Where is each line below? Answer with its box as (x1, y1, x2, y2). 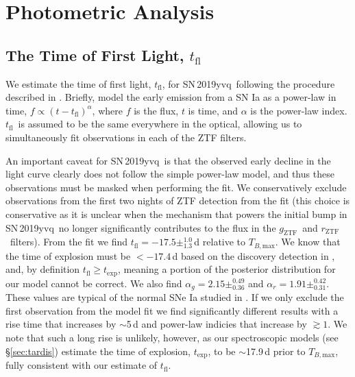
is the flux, (134, 103, 179, 117)
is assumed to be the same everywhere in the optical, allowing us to (18, 117, 302, 131)
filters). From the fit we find (10, 234, 128, 249)
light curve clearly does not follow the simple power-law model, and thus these (5, 167, 334, 181)
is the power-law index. (250, 103, 347, 117)
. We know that (275, 234, 341, 249)
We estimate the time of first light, (5, 76, 151, 90)
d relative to (194, 234, 246, 249)
